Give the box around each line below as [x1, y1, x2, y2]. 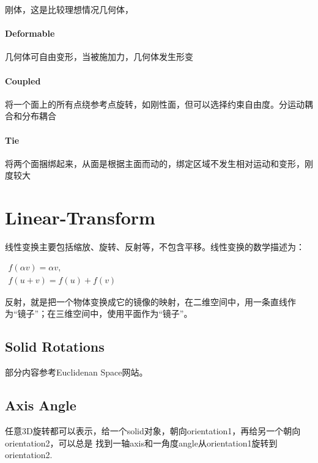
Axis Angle [5, 396, 76, 415]
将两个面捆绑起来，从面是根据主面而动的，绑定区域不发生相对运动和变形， [5, 157, 305, 169]
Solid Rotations [5, 337, 105, 356]
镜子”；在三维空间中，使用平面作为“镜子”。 [17, 307, 193, 320]
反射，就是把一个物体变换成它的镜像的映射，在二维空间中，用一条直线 [5, 295, 287, 308]
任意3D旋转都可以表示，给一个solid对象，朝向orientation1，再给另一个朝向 [5, 424, 301, 437]
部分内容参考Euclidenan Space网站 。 [5, 366, 148, 379]
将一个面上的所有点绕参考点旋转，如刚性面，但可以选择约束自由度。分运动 [5, 97, 305, 110]
